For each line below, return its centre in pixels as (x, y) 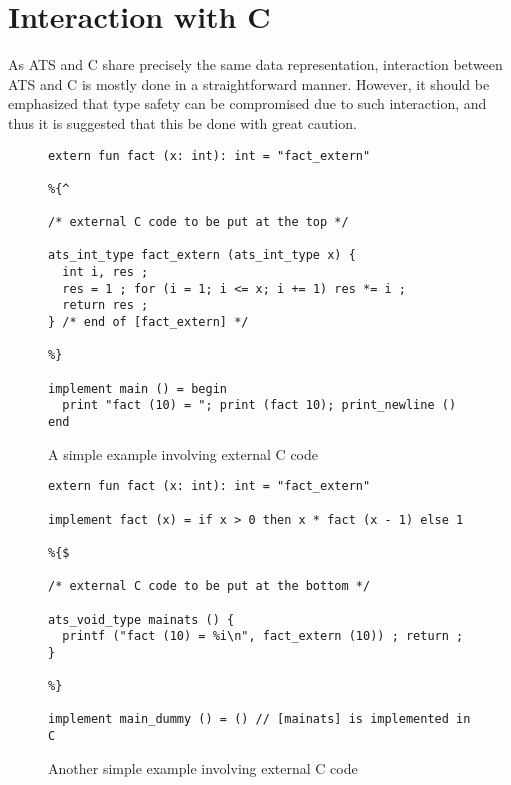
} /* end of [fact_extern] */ (148, 322)
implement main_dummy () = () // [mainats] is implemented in (259, 719)
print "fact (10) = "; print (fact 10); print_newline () (259, 405)
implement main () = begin (137, 388)
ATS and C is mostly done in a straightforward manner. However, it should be (249, 83)
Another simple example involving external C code (203, 767)
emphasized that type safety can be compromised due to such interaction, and (247, 103)
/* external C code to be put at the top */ (198, 222)
